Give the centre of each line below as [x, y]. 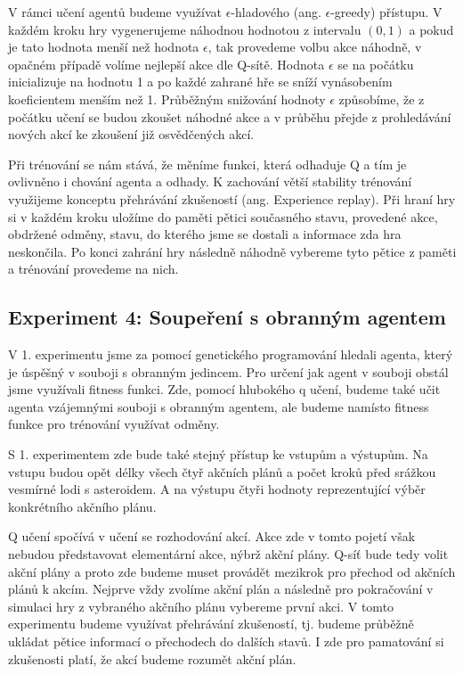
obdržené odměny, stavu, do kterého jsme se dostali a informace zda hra [205, 234]
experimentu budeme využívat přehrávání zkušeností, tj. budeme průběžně [211, 624]
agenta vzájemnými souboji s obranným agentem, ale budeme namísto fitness [219, 406]
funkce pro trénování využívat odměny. [114, 424]
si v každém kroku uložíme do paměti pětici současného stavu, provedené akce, [223, 216]
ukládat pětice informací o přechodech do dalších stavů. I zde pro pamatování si [226, 641]
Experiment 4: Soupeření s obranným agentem [227, 317]
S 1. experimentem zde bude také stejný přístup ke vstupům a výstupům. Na [218, 454]
